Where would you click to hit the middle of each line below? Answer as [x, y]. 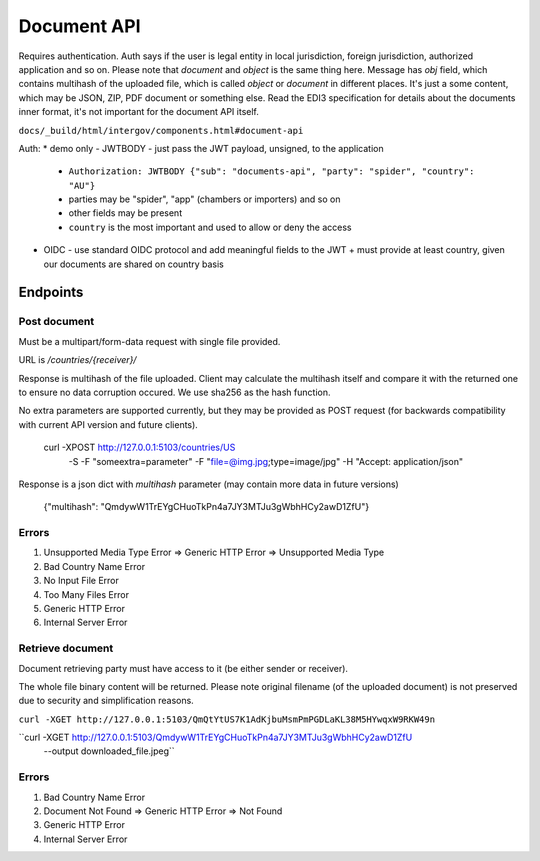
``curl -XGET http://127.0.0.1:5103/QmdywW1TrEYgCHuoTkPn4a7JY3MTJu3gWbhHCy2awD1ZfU [215, 737]
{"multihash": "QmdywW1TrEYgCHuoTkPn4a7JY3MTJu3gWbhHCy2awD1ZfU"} [206, 507]
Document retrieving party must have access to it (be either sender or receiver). [183, 668]
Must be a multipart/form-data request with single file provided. [149, 341]
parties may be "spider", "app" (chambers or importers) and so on [204, 199]
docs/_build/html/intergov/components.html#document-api [161, 130]
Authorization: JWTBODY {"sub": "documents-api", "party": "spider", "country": [271, 171]
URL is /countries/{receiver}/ [77, 360]
